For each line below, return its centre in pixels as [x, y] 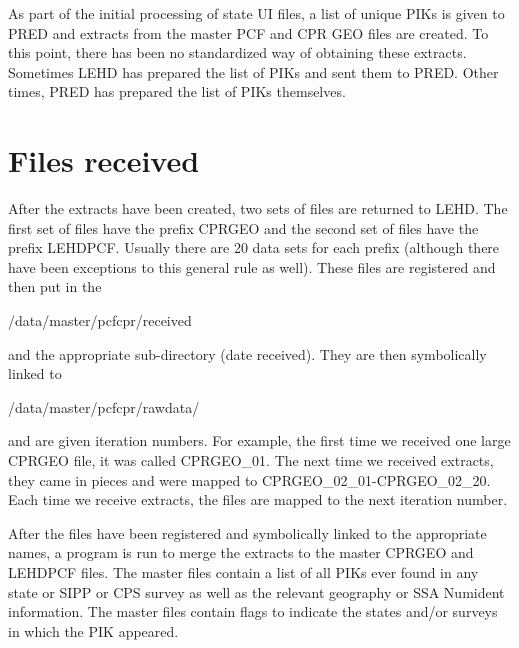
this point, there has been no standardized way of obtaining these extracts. [237, 52]
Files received [104, 160]
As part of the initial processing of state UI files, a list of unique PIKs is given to [256, 13]
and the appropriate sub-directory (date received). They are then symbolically [247, 353]
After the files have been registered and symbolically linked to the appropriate [247, 532]
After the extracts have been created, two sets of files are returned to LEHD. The [258, 208]
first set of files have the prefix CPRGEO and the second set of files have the [243, 227]
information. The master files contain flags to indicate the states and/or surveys [253, 611]
